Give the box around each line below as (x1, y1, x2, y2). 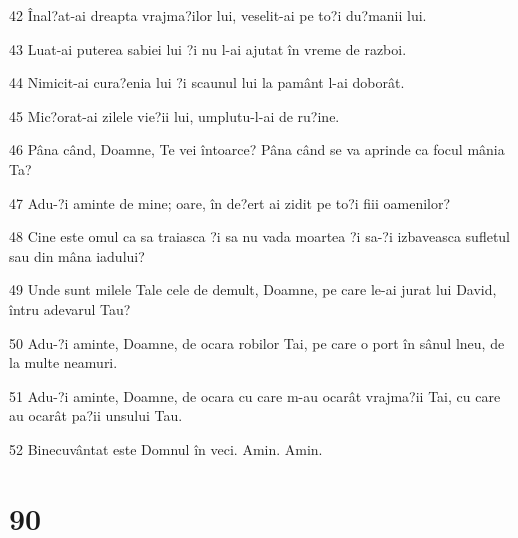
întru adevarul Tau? (9, 298, 131, 319)
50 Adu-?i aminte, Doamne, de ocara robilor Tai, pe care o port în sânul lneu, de (9, 332, 505, 353)
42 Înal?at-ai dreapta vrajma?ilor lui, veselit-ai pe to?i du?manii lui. (9, 5, 427, 25)
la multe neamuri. (9, 352, 118, 373)
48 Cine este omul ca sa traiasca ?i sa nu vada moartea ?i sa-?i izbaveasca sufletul (9, 226, 511, 247)
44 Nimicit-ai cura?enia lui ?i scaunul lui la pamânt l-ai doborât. (9, 72, 405, 93)
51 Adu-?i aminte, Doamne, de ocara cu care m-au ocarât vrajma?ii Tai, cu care (9, 385, 501, 406)
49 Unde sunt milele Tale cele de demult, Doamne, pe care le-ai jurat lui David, (9, 279, 497, 300)
